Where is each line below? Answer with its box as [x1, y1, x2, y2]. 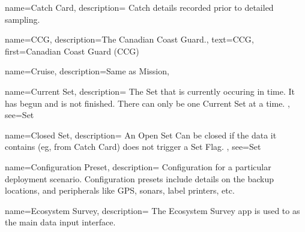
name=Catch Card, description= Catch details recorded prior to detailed [5, 1, 274, 13]
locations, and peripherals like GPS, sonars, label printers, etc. [5, 184, 235, 197]
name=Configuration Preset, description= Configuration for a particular [5, 160, 271, 173]
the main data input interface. [5, 216, 116, 228]
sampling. [5, 13, 40, 25]
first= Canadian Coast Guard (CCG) [5, 44, 139, 57]
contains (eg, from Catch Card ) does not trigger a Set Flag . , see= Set [5, 140, 261, 153]
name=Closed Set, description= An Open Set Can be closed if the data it [5, 128, 277, 141]
